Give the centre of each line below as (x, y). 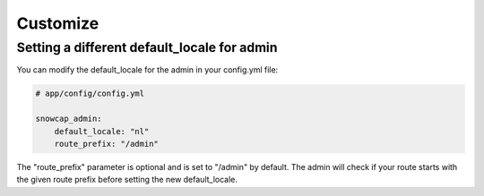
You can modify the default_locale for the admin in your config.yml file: (147, 70)
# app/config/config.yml (90, 94)
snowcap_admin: (69, 119)
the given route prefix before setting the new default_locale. (127, 180)
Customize (58, 23)
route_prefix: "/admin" (106, 144)
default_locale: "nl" (102, 131)
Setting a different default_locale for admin (147, 47)
